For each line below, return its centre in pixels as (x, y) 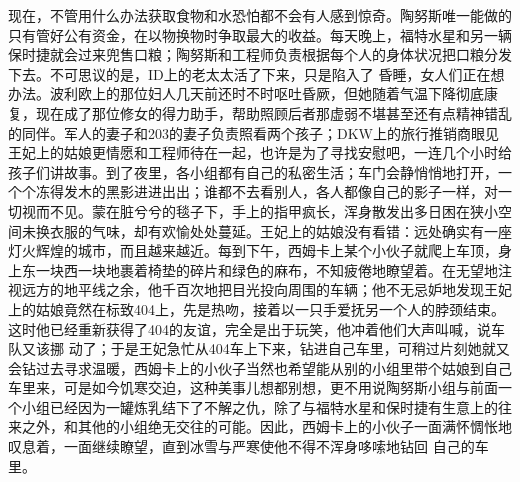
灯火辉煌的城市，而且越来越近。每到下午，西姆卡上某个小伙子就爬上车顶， (253, 250)
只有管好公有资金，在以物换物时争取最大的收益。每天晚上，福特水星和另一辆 (260, 34)
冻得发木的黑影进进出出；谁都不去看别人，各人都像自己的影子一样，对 (266, 191)
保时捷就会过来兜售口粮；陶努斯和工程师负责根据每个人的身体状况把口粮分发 (260, 54)
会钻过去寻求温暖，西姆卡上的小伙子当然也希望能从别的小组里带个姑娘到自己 (260, 367)
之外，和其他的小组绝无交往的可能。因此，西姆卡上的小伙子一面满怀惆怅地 (266, 426)
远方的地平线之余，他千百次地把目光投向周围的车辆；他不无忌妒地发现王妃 (266, 289)
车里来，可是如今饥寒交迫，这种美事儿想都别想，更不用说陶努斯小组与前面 (253, 387)
